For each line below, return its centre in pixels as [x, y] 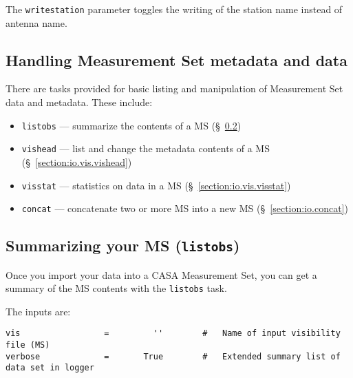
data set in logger [50, 368]
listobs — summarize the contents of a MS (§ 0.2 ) [131, 125]
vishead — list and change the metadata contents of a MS [146, 148]
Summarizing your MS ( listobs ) [123, 245]
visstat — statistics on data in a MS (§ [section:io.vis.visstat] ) [156, 185]
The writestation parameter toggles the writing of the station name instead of [174, 9]
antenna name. [36, 22]
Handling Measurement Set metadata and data [176, 60]
